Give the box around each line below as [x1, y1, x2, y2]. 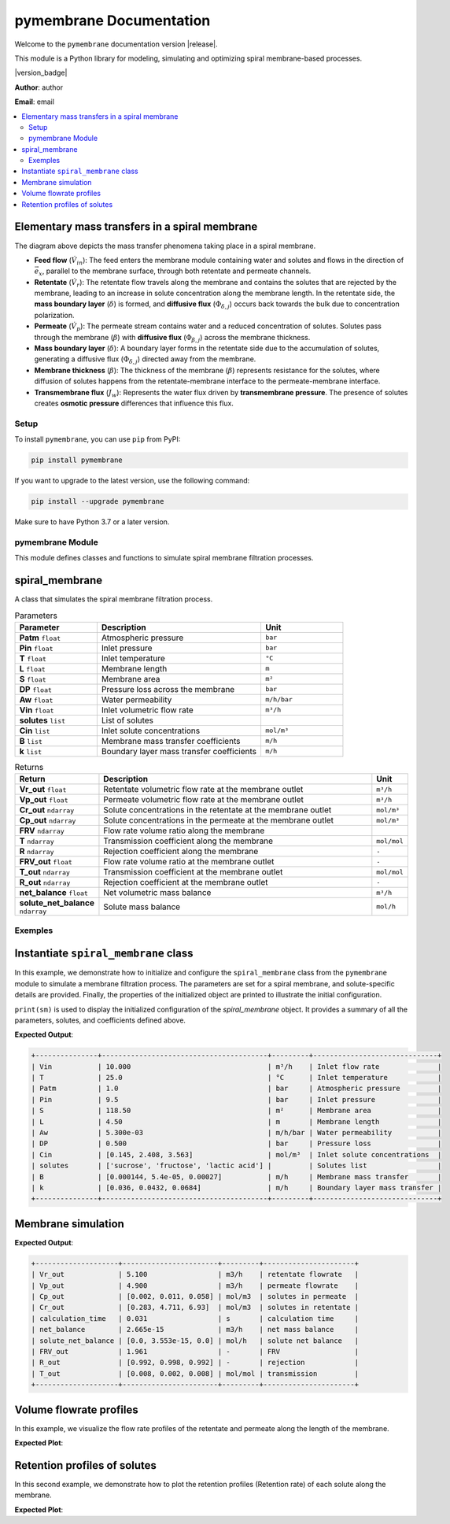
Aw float [19, 694, 53, 705]
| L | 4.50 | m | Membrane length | [31, 1117, 442, 1126]
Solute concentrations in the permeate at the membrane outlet [103, 815, 334, 826]
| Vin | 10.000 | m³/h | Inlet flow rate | [31, 1062, 442, 1071]
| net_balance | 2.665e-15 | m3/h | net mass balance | [31, 1325, 360, 1334]
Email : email [14, 97, 55, 106]
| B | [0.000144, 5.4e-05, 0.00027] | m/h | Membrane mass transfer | [31, 1172, 442, 1181]
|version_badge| [14, 68, 68, 78]
